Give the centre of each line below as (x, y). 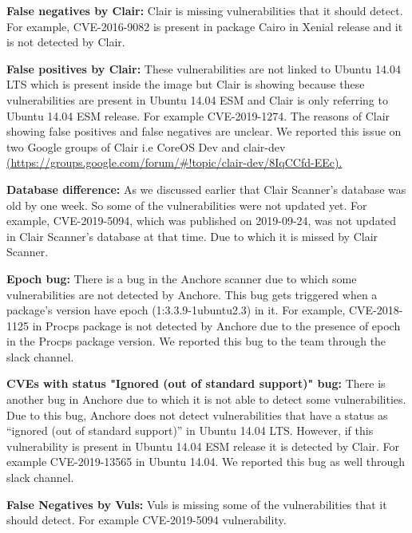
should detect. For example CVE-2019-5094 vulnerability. (147, 520)
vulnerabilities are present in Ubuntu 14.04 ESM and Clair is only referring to (197, 99)
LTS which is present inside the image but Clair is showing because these (186, 84)
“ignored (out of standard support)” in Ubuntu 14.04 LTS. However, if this (190, 430)
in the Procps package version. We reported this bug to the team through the (196, 341)
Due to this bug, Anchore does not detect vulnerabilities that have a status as (197, 415)
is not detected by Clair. (66, 42)
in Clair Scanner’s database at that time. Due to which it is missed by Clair (192, 236)
